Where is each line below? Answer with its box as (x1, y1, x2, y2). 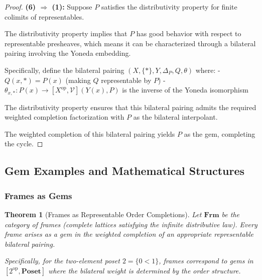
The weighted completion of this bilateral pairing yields (5, 128, 175, 139)
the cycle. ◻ (5, 138, 43, 149)
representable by (101, 74, 152, 85)
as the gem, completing (184, 128, 255, 139)
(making (65, 74, 91, 85)
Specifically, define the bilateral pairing (5, 64, 124, 75)
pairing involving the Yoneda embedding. (5, 48, 131, 58)
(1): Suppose (52, 2, 92, 12)
